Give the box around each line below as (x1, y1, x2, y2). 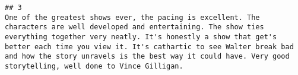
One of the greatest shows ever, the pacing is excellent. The (5, 13, 260, 22)
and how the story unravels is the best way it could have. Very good (5, 52, 290, 61)
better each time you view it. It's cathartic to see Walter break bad (5, 42, 294, 51)
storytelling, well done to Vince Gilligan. (5, 62, 183, 70)
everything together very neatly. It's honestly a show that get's (5, 32, 277, 41)
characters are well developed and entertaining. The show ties (5, 23, 264, 32)
